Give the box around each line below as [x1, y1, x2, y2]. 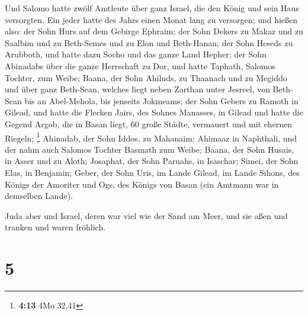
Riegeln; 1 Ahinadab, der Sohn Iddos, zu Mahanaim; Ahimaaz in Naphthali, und [5, 130, 297, 144]
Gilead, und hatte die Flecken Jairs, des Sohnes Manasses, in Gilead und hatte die [5, 106, 303, 118]
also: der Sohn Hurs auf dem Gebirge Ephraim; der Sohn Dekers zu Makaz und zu [5, 25, 303, 37]
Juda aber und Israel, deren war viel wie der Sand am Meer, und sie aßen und [5, 209, 288, 221]
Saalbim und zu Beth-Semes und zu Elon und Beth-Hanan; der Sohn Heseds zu [5, 36, 293, 49]
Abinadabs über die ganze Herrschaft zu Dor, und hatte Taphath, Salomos [5, 59, 275, 72]
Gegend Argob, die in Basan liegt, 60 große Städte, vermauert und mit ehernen [5, 117, 293, 130]
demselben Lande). [5, 189, 73, 202]
